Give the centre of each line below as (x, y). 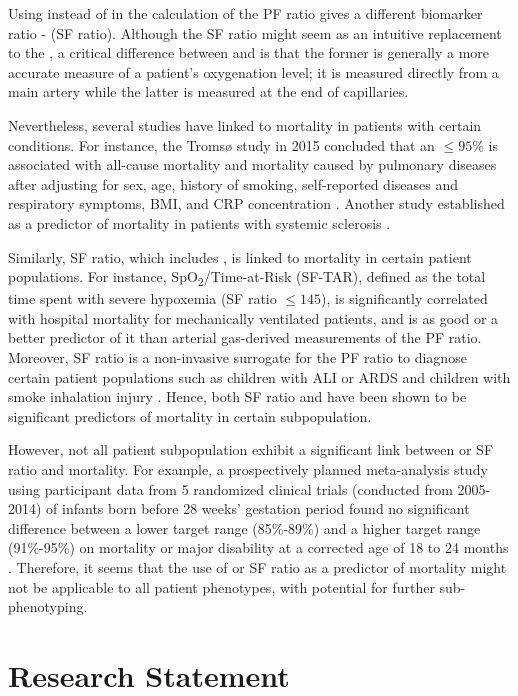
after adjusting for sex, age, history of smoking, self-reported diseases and (233, 183)
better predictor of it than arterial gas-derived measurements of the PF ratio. (245, 337)
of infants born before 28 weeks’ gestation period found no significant (258, 508)
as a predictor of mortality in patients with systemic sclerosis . (199, 222)
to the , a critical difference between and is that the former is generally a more (248, 52)
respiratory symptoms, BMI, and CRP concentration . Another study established (256, 203)
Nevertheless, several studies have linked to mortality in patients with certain (245, 124)
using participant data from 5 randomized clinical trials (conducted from (230, 488)
